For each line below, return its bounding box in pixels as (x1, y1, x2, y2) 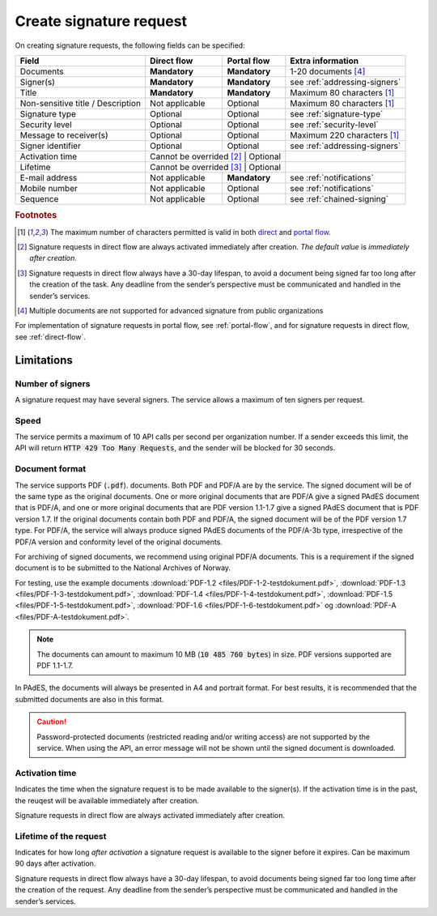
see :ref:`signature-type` (290, 108, 384, 119)
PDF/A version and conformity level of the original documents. (15, 537, 223, 547)
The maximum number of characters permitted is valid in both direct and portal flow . (49, 227, 331, 236)
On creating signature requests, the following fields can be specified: (15, 40, 246, 50)
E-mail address (19, 172, 78, 183)
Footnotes (15, 210, 57, 221)
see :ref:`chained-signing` (290, 193, 388, 204)
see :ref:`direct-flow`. (15, 332, 87, 342)
